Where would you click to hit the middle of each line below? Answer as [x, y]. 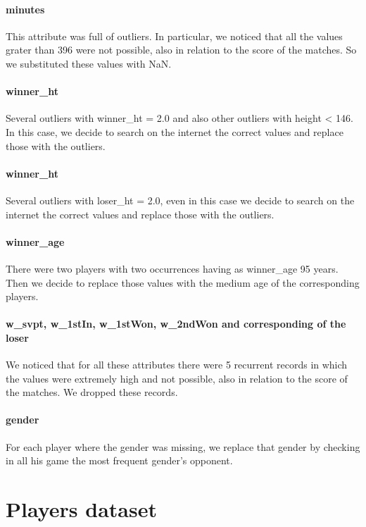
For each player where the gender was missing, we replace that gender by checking [183, 446]
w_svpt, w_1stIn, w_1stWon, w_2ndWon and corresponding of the [176, 324]
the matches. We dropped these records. [92, 392]
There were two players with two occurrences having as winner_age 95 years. [172, 268]
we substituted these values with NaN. [89, 63]
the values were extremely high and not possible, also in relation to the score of [177, 378]
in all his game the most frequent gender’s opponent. [119, 460]
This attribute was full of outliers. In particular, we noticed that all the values [174, 36]
